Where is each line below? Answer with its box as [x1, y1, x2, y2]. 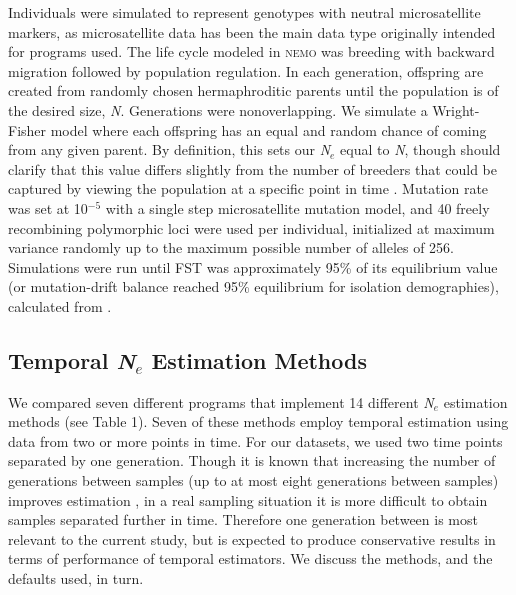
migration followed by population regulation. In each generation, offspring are [8, 60, 484, 81]
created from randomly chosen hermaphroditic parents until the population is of [8, 80, 499, 101]
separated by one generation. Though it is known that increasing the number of [8, 450, 496, 471]
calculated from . [8, 295, 112, 316]
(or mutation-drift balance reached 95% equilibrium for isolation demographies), [8, 276, 499, 297]
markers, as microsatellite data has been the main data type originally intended [8, 21, 496, 42]
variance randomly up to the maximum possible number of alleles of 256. [8, 237, 455, 258]
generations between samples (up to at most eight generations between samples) [8, 470, 499, 491]
